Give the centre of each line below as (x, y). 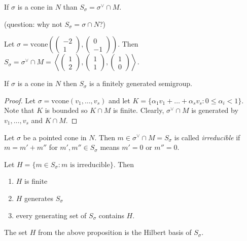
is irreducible (90, 165)
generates (39, 198)
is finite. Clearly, (138, 110)
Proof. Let (20, 100)
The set (16, 232)
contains (111, 215)
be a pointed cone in (55, 137)
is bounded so (66, 110)
